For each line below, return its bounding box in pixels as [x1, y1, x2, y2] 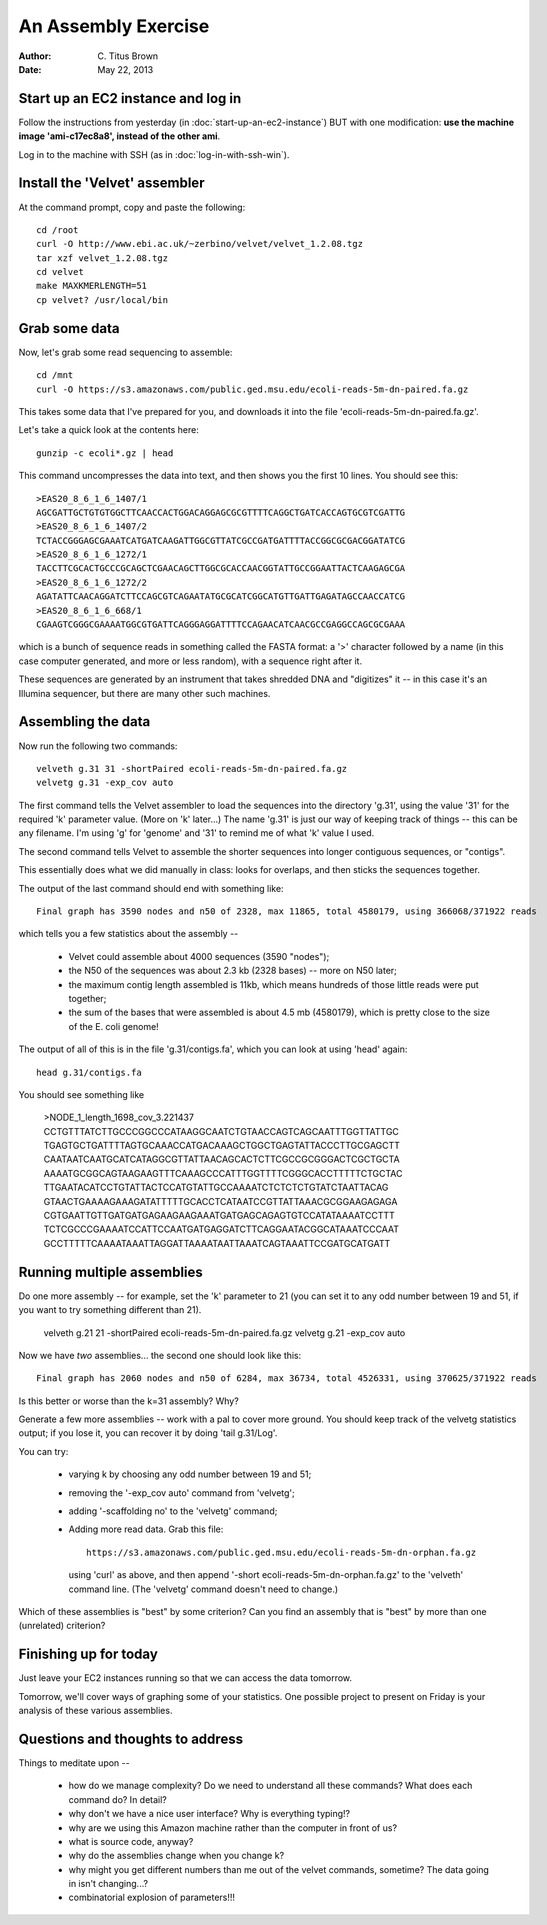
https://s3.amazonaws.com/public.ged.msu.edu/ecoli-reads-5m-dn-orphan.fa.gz [86, 1546, 477, 1558]
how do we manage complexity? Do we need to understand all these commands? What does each [68, 1780, 473, 1792]
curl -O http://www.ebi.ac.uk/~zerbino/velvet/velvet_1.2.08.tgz [36, 238, 364, 250]
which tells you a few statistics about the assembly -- [18, 928, 239, 940]
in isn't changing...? [68, 1878, 149, 1890]
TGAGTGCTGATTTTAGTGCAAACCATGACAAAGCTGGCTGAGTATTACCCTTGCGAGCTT [43, 1140, 400, 1152]
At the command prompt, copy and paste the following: [18, 201, 246, 213]
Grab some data [18, 320, 120, 337]
